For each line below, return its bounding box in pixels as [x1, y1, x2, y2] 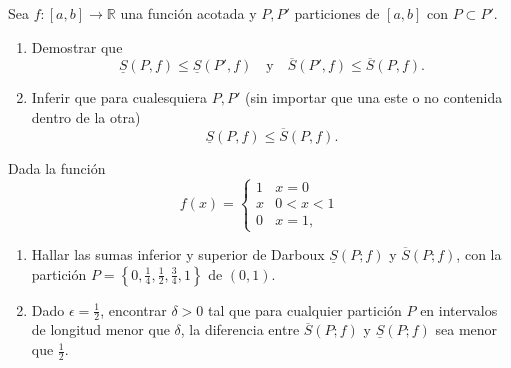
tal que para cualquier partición [207, 299, 402, 320]
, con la [456, 244, 502, 264]
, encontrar [100, 299, 167, 320]
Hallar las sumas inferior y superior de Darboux [31, 244, 325, 264]
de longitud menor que [31, 319, 170, 340]
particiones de [294, 3, 380, 23]
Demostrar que [31, 36, 123, 57]
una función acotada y [120, 3, 257, 23]
